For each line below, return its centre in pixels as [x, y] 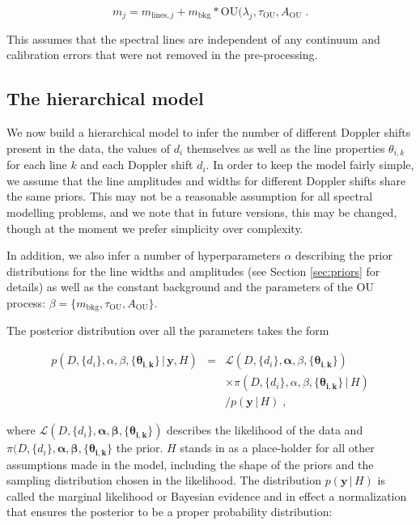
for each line [37, 165]
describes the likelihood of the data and [265, 430]
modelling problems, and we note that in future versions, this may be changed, [202, 212]
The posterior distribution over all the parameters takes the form [168, 330]
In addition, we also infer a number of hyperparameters [144, 255]
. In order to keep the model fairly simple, [310, 165]
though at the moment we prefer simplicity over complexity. [155, 228]
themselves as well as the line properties [286, 148]
